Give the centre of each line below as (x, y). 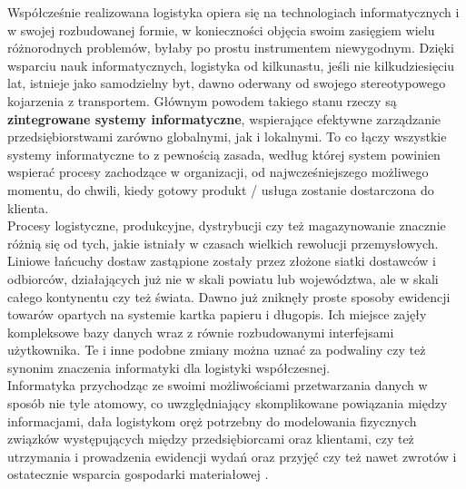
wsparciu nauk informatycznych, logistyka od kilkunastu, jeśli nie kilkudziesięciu (231, 65)
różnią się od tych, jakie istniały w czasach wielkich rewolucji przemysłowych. (223, 243)
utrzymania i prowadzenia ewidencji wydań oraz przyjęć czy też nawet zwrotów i (232, 456)
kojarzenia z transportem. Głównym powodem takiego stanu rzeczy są (202, 100)
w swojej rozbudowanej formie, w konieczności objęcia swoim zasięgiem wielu (221, 29)
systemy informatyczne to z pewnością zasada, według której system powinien (224, 154)
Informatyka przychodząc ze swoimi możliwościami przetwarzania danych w (218, 385)
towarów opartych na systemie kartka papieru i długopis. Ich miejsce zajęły (217, 314)
